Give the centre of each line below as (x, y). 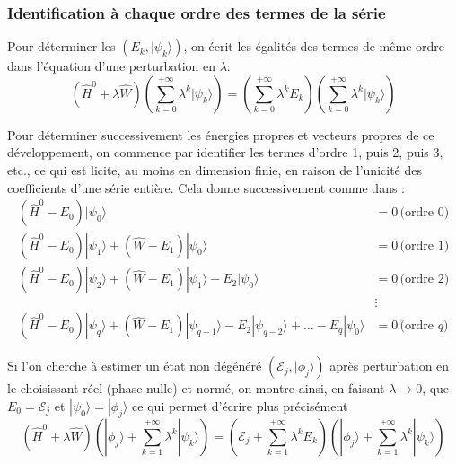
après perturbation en (390, 366)
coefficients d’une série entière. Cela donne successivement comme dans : (206, 187)
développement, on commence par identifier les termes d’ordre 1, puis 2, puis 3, (225, 152)
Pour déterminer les (61, 46)
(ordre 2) (425, 280)
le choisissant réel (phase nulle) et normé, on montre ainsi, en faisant (196, 388)
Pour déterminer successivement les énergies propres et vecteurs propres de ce (221, 134)
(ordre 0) (425, 213)
